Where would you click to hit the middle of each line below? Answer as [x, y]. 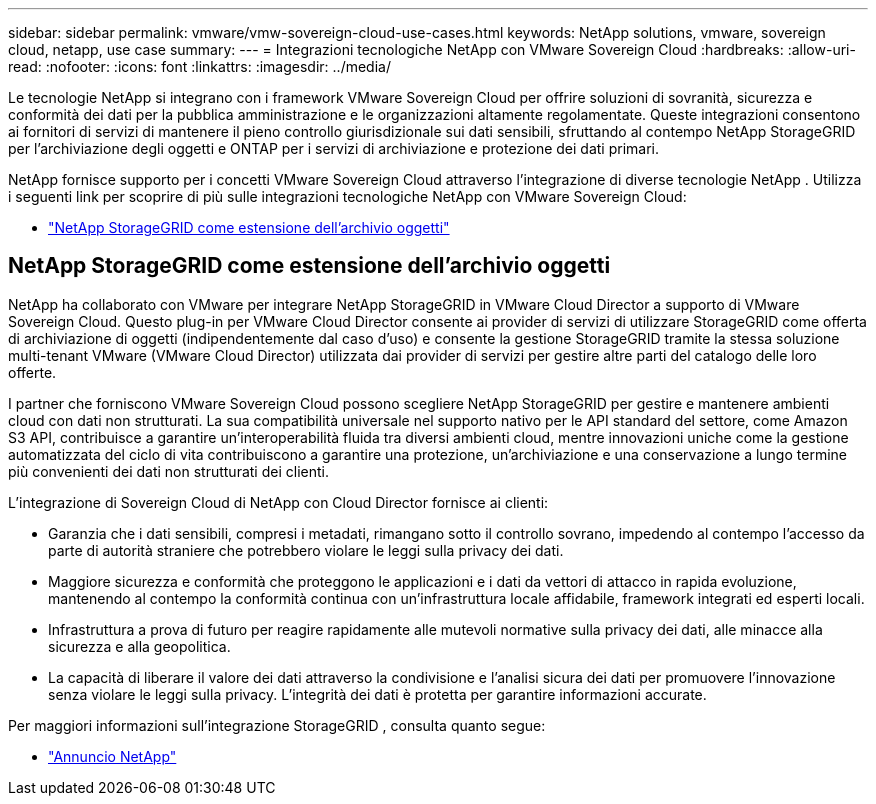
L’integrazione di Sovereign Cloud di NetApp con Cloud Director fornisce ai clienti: [278, 502]
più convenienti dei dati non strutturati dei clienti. [168, 471]
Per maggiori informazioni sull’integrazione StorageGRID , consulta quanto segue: [277, 725]
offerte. [32, 372]
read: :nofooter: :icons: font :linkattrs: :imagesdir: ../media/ [199, 66]
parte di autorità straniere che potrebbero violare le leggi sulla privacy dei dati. [306, 550]
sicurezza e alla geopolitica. [139, 646]
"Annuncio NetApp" [112, 756]
